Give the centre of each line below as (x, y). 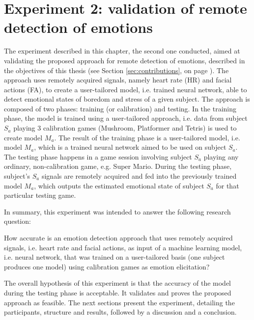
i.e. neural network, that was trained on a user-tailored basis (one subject (114, 257)
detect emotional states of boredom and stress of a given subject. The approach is (127, 99)
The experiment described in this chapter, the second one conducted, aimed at (122, 51)
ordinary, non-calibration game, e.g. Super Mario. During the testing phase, (118, 166)
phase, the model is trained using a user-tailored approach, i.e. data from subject (126, 118)
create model (23, 137)
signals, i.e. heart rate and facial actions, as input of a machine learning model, (123, 247)
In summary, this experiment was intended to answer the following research (117, 211)
